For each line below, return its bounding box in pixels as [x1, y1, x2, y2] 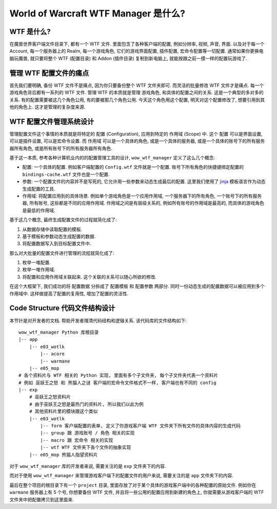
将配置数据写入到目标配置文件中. [22, 241, 92, 247]
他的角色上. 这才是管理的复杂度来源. [9, 103, 86, 110]
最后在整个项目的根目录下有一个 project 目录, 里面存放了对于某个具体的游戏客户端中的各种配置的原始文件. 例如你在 [9, 482, 256, 488]
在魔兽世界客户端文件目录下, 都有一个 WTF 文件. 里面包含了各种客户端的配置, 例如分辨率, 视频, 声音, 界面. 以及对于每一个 [9, 41, 265, 47]
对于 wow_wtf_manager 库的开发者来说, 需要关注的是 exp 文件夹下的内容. [9, 463, 166, 469]
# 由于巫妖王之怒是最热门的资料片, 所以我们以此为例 [29, 401, 144, 407]
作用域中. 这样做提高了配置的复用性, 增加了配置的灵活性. [9, 290, 128, 297]
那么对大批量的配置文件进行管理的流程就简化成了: [9, 250, 115, 256]
